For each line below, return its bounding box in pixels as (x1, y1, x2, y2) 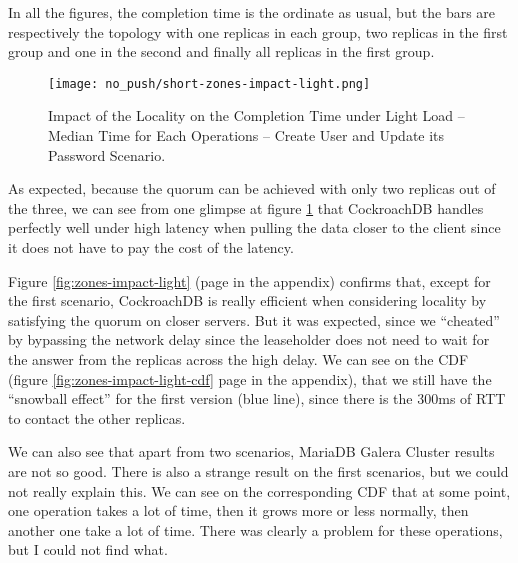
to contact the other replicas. (8, 407, 186, 428)
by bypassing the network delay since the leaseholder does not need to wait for (8, 329, 490, 350)
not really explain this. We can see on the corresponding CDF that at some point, (8, 480, 511, 501)
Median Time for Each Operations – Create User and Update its (48, 125, 445, 146)
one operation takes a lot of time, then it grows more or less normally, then (8, 500, 469, 521)
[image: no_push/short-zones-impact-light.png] (48, 76, 371, 91)
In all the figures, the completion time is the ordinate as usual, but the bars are (8, 2, 496, 22)
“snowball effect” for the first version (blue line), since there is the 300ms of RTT (8, 388, 506, 409)
